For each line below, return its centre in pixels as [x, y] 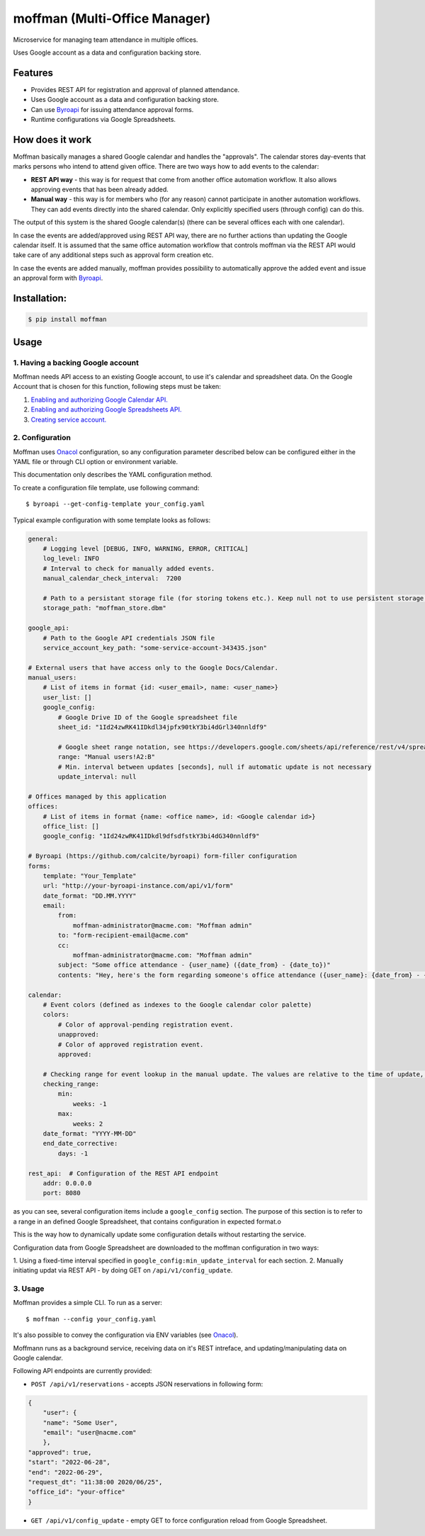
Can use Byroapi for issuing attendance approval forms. [112, 109]
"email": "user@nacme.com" [90, 1432]
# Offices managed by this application [97, 796]
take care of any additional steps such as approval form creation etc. [113, 255]
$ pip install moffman [67, 320]
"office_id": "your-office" [76, 1492]
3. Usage [29, 1289]
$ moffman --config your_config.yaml [91, 1319]
